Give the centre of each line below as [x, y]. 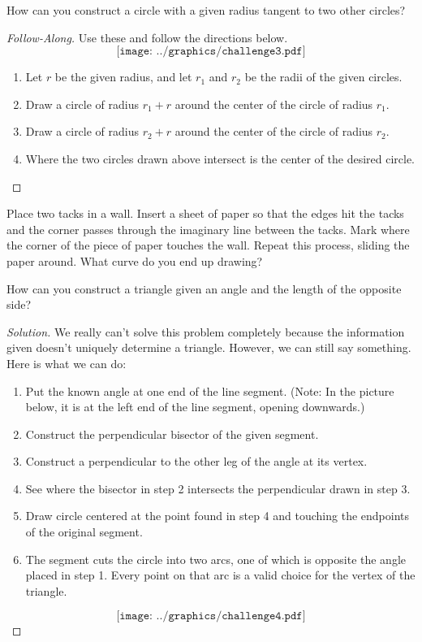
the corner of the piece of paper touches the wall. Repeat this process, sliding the [208, 245]
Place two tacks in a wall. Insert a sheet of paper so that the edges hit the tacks [205, 213]
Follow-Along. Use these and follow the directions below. [147, 37]
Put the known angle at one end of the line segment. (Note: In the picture [210, 390]
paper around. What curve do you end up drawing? [135, 260]
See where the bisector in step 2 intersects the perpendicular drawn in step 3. [218, 488]
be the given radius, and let [123, 77]
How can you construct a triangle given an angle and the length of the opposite [204, 288]
